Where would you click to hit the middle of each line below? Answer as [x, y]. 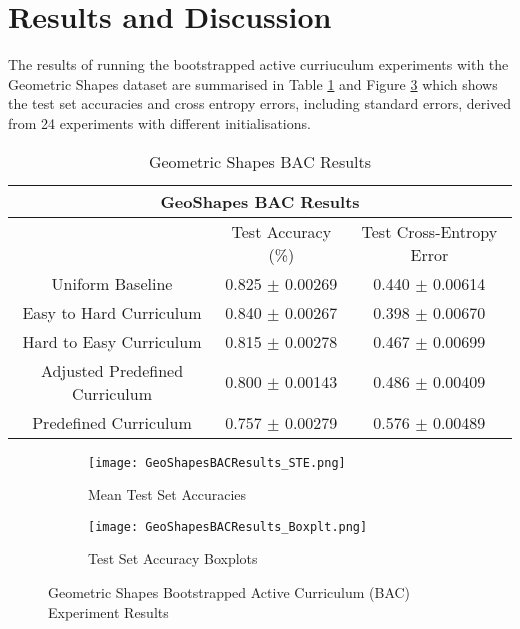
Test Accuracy [281, 231]
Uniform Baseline [112, 283]
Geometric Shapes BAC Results [260, 161]
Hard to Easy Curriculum [112, 341]
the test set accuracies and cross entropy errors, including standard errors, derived [260, 103]
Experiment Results [108, 611]
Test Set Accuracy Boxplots [173, 558]
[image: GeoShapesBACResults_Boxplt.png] [228, 526]
